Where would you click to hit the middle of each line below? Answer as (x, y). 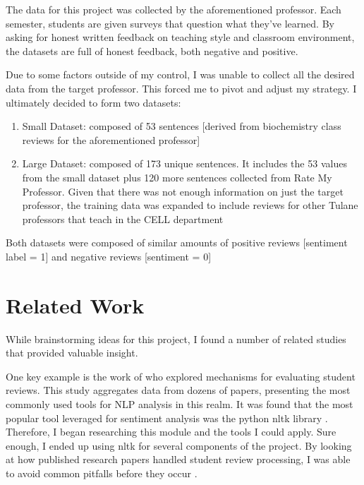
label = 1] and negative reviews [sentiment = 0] (109, 256)
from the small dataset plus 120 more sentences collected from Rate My (177, 177)
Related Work (75, 305)
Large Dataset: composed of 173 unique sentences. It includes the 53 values (184, 163)
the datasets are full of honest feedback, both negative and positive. (152, 50)
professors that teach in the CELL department (123, 218)
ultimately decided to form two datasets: (93, 102)
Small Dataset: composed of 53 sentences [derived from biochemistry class (182, 126)
